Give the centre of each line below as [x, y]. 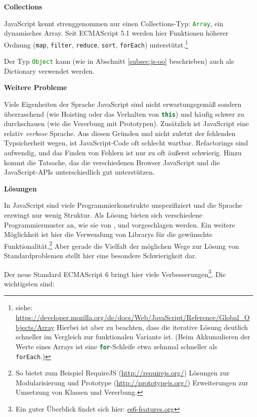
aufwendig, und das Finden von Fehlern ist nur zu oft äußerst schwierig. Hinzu [123, 153]
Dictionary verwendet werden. [49, 70]
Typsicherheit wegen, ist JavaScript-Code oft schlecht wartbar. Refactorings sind [126, 143]
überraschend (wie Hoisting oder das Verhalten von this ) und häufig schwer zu [124, 114]
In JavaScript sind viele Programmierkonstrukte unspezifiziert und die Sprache [123, 205]
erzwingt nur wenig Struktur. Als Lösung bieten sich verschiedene [103, 215]
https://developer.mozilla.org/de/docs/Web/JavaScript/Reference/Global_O [133, 317]
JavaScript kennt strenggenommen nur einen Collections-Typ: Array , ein [114, 23]
